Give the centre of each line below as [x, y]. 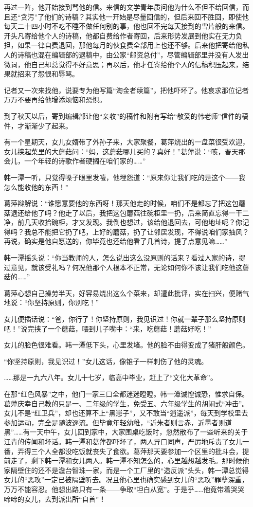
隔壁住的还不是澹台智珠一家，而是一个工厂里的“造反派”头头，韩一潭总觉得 [130, 470]
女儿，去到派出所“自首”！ [65, 498]
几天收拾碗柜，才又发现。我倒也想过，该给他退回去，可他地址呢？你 [133, 222]
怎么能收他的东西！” [36, 187]
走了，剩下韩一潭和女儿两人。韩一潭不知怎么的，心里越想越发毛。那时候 [126, 461]
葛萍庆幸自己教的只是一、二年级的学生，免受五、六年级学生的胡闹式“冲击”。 [126, 403]
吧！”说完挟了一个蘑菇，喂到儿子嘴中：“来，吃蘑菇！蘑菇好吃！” [108, 328]
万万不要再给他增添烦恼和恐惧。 [55, 100]
